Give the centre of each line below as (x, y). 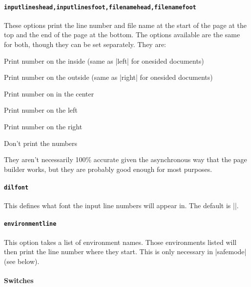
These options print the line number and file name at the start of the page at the (125, 25)
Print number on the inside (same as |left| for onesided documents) (104, 60)
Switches (19, 280)
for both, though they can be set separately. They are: (85, 44)
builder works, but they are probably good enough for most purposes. (108, 169)
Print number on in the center (49, 93)
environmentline (30, 224)
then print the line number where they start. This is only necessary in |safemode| (125, 251)
